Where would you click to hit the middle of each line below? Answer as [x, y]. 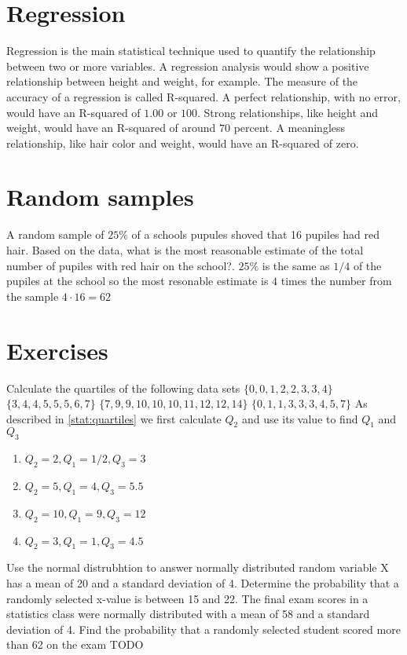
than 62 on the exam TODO [75, 644]
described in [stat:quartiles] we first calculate [114, 418]
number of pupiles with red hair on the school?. [121, 265]
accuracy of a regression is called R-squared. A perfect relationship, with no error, [203, 96]
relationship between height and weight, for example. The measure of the [182, 81]
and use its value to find [300, 418]
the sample [33, 296]
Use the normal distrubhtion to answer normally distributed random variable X [198, 567]
